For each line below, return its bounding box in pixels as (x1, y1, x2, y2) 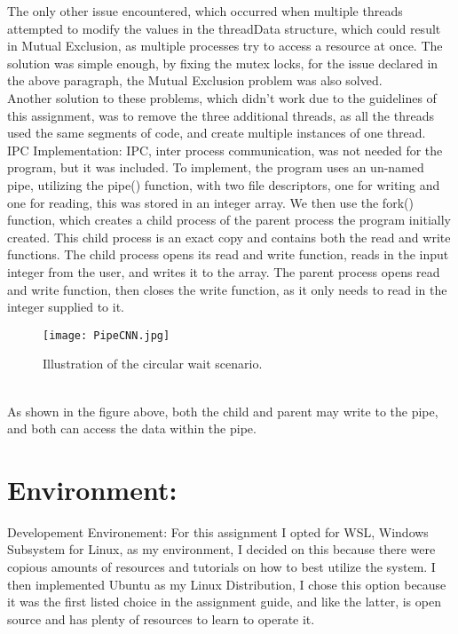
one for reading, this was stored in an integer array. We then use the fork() (7, 193, 414, 211)
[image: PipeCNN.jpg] (43, 329, 170, 342)
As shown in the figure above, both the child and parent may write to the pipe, (7, 401, 438, 420)
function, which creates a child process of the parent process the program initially (7, 210, 451, 229)
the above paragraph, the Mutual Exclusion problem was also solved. (7, 71, 383, 90)
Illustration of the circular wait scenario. (43, 354, 263, 373)
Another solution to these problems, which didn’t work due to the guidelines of (7, 88, 437, 107)
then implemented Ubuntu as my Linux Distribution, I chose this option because (7, 575, 446, 593)
